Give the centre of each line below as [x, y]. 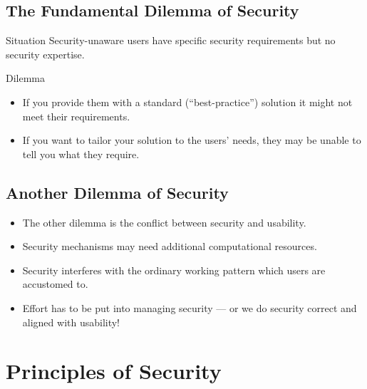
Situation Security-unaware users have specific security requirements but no [171, 40]
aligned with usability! [71, 322]
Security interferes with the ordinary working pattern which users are [174, 270]
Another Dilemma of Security [117, 192]
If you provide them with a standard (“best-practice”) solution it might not [187, 102]
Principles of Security [114, 371]
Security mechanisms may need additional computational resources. [170, 246]
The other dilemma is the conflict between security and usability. [164, 222]
